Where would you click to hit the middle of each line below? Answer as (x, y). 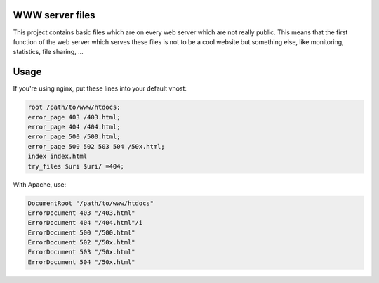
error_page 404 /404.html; (74, 127)
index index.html (58, 157)
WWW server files (54, 15)
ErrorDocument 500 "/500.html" (82, 232)
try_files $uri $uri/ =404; (76, 166)
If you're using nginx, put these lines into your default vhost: (100, 88)
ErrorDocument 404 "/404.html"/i (85, 223)
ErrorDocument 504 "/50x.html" (82, 262)
